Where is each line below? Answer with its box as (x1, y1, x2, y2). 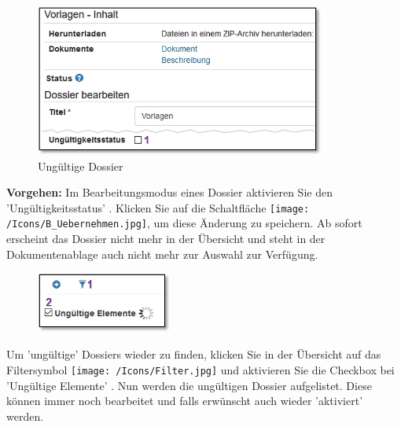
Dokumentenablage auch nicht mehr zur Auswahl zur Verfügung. (6, 245, 318, 262)
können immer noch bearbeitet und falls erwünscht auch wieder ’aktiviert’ (6, 392, 363, 409)
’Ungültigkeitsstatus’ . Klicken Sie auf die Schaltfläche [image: (6, 199, 310, 215)
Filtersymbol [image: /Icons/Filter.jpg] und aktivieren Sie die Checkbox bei (6, 362, 395, 378)
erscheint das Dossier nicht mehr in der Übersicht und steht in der (6, 230, 326, 247)
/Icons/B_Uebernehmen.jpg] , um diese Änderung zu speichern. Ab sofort (6, 215, 362, 231)
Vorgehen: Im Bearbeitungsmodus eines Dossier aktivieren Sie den (6, 184, 333, 201)
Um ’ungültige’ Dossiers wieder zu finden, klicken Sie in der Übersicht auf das (6, 346, 381, 363)
